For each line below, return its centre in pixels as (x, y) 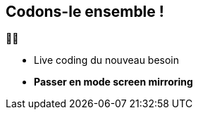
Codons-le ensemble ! (85, 12)
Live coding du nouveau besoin (107, 60)
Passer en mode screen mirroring (113, 82)
